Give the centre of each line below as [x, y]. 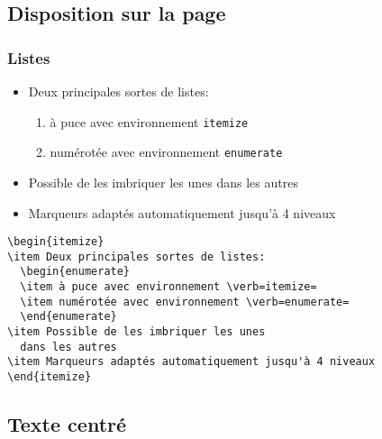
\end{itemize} [50, 377]
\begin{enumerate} [75, 272]
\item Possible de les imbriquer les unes [136, 332]
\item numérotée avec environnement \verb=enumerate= [185, 302]
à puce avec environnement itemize [149, 121]
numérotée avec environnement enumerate [166, 152]
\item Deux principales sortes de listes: [136, 256]
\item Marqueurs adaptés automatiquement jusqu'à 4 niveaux [191, 362]
